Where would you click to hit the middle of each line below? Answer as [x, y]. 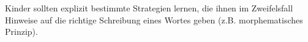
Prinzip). [21, 31]
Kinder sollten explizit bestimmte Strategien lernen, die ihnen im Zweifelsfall [149, 8]
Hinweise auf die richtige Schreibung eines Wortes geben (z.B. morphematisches [154, 19]
